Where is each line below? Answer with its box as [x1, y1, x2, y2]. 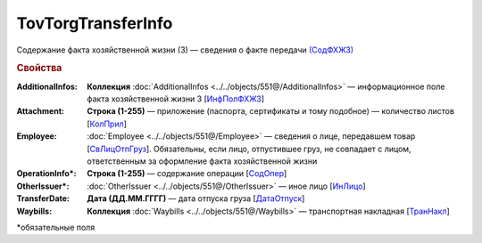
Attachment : [16, 106, 64, 117]
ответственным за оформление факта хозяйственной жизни [87, 156, 318, 166]
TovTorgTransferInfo [16, 13, 173, 33]
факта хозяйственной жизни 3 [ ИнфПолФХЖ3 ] [87, 93, 265, 104]
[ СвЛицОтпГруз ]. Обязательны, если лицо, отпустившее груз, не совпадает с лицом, [87, 143, 411, 154]
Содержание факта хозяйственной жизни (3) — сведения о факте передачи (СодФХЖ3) [16, 45, 354, 55]
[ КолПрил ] [87, 118, 127, 129]
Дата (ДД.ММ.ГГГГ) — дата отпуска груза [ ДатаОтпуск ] [87, 193, 305, 204]
